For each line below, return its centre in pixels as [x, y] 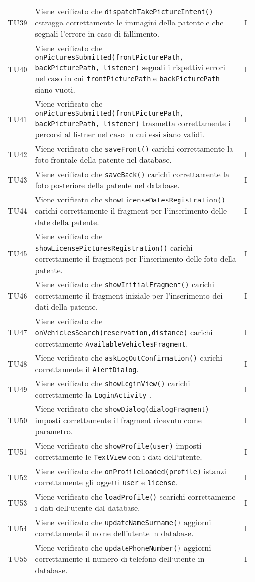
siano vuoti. [55, 89]
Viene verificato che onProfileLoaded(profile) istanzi [130, 471]
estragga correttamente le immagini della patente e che [129, 22]
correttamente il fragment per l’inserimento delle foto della [136, 259]
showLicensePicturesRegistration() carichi [114, 247]
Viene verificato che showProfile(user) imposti [118, 445]
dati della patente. [66, 307]
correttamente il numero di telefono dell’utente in [120, 559]
